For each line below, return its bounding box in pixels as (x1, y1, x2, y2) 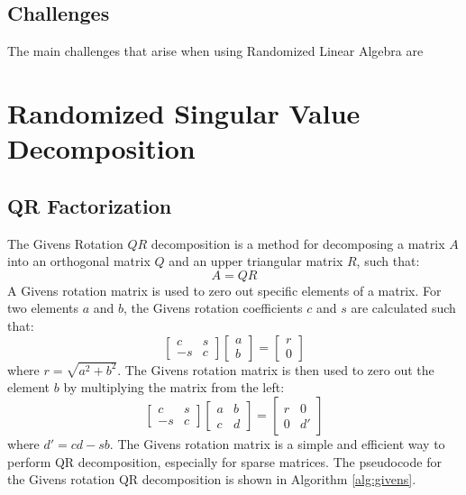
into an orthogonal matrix (7, 252, 151, 270)
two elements (7, 298, 78, 317)
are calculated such (351, 298, 456, 317)
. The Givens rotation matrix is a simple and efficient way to (109, 435, 445, 453)
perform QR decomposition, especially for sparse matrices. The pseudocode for (7, 452, 442, 471)
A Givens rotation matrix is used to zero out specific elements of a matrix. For (7, 280, 442, 299)
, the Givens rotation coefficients (123, 298, 303, 317)
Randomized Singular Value (7, 94, 361, 131)
